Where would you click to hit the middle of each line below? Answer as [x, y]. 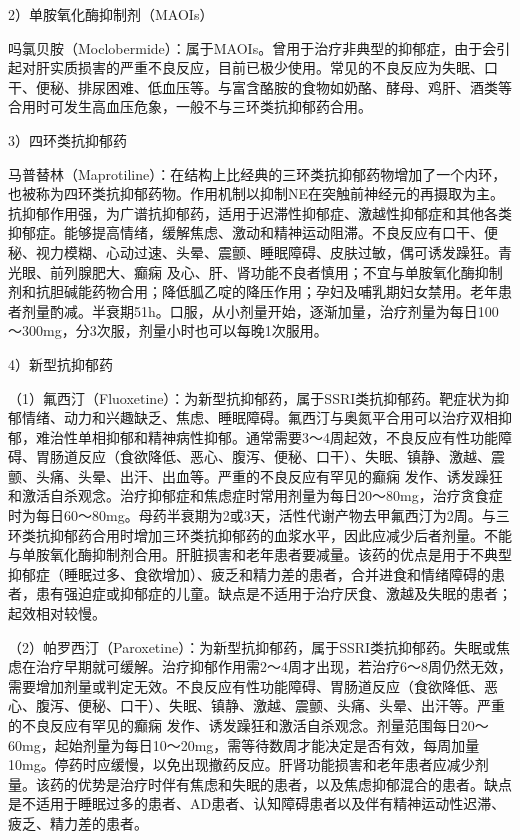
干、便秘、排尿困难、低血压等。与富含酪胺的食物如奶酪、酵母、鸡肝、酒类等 [260, 86]
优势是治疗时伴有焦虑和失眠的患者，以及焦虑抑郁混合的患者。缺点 [294, 783]
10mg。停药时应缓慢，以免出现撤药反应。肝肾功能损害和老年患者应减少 [241, 764]
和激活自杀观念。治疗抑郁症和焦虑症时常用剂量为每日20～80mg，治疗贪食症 [255, 495]
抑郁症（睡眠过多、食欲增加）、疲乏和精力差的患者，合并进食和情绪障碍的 [249, 573]
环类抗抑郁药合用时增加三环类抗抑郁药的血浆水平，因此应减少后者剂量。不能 [260, 534]
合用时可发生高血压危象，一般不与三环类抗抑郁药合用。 [190, 106]
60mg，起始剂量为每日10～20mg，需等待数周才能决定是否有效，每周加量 [244, 744]
